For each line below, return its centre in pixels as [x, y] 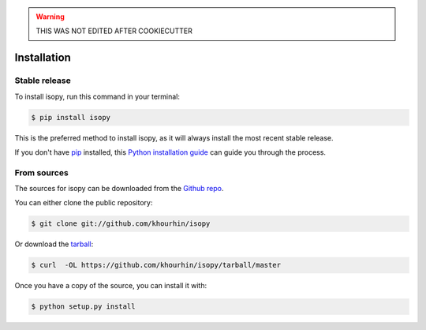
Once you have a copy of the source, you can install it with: [111, 286]
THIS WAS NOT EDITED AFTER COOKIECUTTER [114, 31]
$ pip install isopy [71, 117]
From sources [41, 172]
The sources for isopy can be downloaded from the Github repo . [119, 189]
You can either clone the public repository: [84, 203]
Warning [50, 17]
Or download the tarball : [54, 244]
